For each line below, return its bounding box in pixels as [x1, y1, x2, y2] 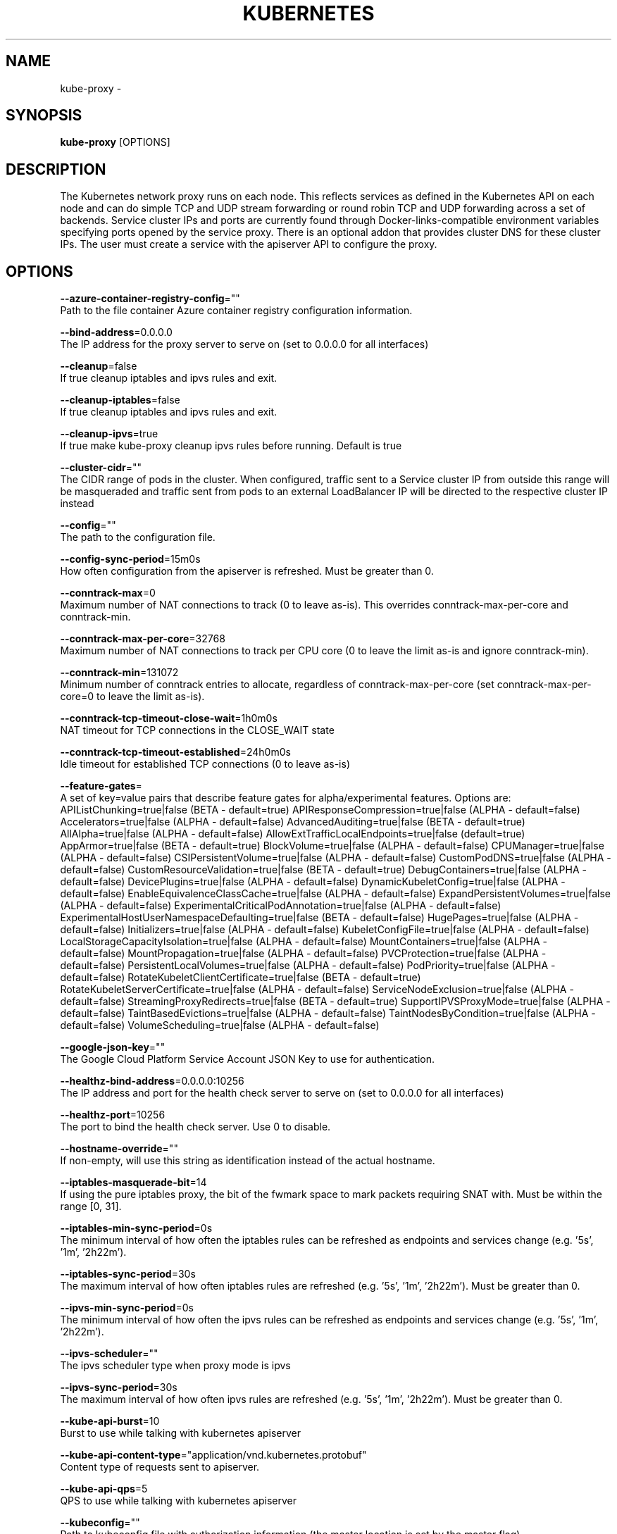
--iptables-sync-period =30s [60, 1268, 196, 1280]
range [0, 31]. [60, 1200, 122, 1213]
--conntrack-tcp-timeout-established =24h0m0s [60, 746, 291, 759]
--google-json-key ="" [60, 1041, 166, 1054]
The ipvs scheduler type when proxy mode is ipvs [60, 1359, 291, 1372]
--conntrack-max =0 [60, 587, 156, 599]
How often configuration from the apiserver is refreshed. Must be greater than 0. [60, 565, 434, 578]
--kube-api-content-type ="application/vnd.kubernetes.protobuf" [60, 1449, 367, 1461]
